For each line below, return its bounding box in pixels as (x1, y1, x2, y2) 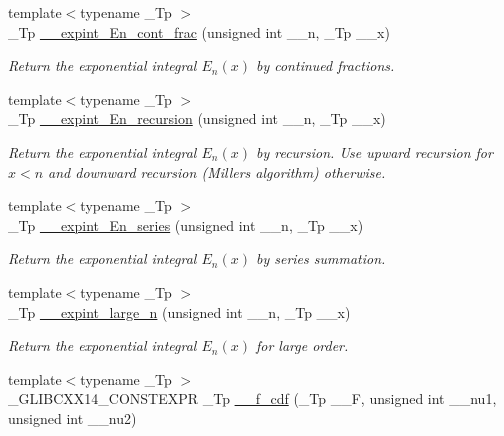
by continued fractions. (255, 55, 395, 76)
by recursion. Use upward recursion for (255, 141, 493, 162)
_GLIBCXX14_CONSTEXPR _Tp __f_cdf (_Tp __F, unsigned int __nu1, (8, 388, 497, 409)
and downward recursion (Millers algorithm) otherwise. (48, 161, 386, 182)
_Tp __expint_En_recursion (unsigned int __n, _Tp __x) (8, 108, 386, 129)
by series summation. (255, 248, 386, 269)
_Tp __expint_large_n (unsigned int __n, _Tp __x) (8, 301, 351, 322)
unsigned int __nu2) (8, 407, 137, 428)
